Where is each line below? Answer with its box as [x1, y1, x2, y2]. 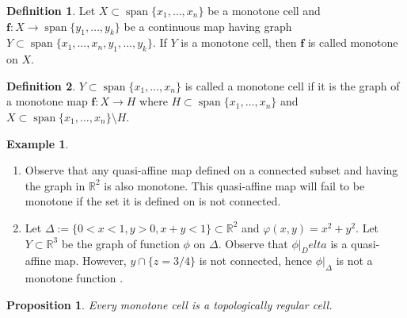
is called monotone [307, 34, 398, 51]
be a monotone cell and [207, 2, 321, 18]
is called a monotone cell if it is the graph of [184, 77, 400, 94]
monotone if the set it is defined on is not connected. [25, 193, 281, 209]
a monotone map [6, 93, 88, 109]
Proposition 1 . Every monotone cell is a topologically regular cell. [6, 296, 333, 312]
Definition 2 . [6, 77, 76, 94]
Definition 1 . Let [6, 2, 96, 18]
